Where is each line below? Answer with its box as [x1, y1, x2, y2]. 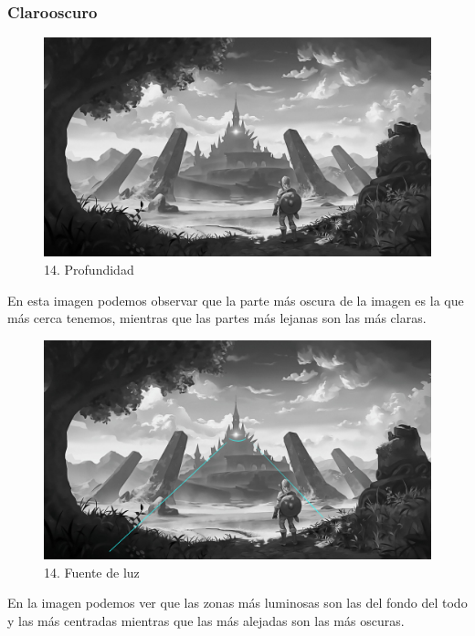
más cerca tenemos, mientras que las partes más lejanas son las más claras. [7, 308, 427, 328]
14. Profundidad [44, 259, 134, 278]
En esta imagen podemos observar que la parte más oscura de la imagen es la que [7, 290, 464, 309]
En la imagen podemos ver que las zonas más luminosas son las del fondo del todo [7, 593, 468, 612]
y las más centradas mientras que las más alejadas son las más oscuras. [7, 610, 405, 630]
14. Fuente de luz [44, 562, 140, 581]
